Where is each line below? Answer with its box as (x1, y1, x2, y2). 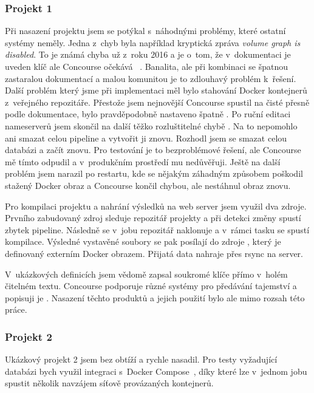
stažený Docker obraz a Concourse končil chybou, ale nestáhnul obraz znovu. (5, 179, 291, 191)
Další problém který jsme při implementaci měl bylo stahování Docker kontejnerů (5, 84, 307, 97)
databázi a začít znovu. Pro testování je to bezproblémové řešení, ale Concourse (5, 143, 301, 156)
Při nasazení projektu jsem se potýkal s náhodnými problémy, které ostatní (5, 24, 286, 37)
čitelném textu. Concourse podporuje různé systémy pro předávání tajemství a (5, 279, 297, 292)
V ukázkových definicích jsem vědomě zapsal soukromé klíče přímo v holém (5, 267, 288, 280)
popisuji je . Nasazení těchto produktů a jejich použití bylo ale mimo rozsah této (5, 291, 305, 304)
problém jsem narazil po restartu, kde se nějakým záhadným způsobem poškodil (5, 167, 303, 180)
